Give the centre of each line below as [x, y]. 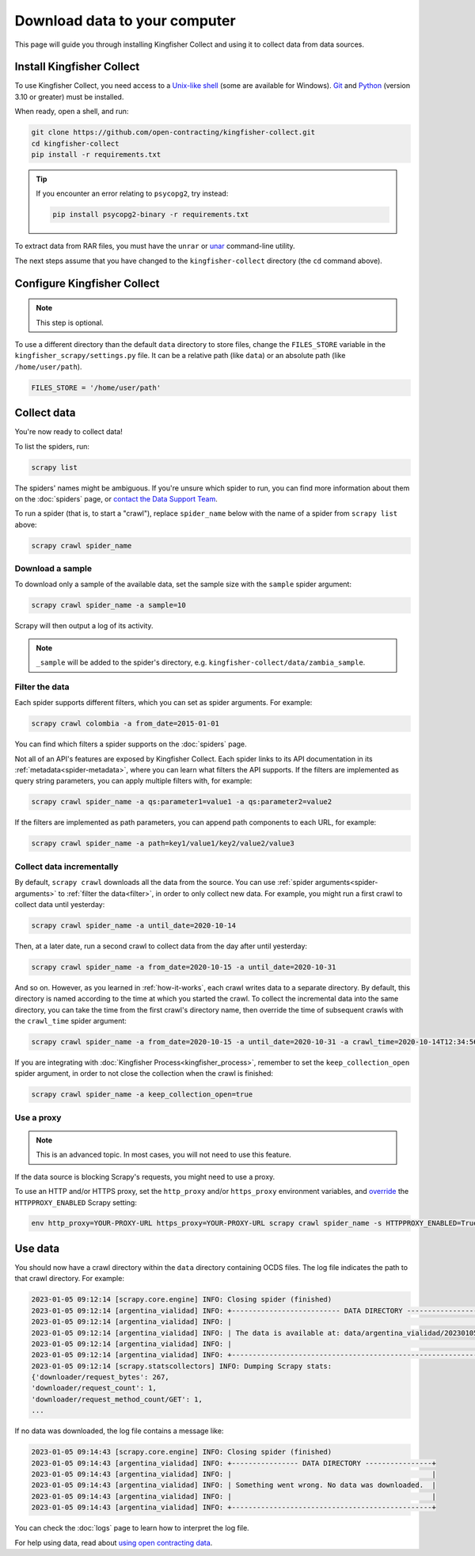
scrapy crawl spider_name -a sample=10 [108, 605]
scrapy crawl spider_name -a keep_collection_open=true [142, 1095]
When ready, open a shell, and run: [72, 112]
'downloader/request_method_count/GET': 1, [117, 1399]
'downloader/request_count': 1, [94, 1388]
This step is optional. [70, 322]
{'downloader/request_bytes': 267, [100, 1377]
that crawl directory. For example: [69, 1279]
